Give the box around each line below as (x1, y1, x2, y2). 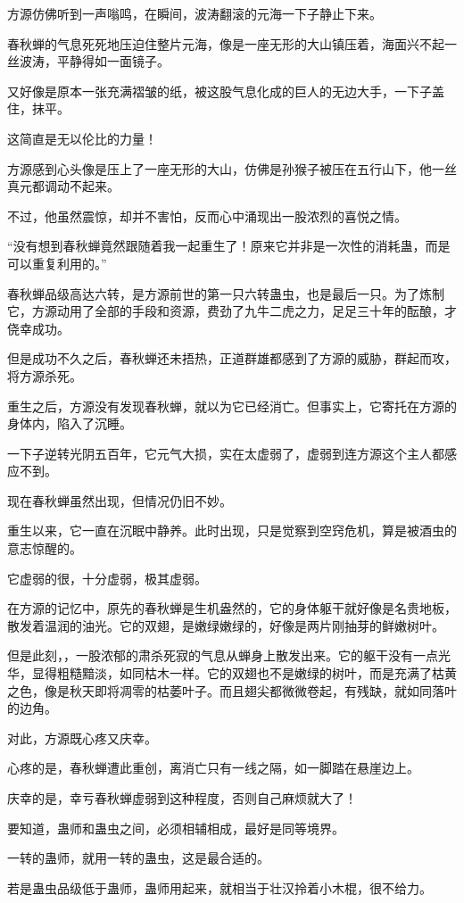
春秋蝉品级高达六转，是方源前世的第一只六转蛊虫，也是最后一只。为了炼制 (7, 284, 444, 302)
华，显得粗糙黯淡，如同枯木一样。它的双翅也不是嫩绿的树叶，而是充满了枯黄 (7, 664, 457, 683)
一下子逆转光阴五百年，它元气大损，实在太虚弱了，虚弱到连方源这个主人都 (7, 443, 444, 462)
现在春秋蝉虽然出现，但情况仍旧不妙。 (7, 491, 232, 509)
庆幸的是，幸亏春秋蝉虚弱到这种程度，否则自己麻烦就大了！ (7, 789, 357, 807)
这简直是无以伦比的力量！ (7, 128, 157, 147)
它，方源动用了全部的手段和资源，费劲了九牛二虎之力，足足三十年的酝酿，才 (7, 302, 457, 320)
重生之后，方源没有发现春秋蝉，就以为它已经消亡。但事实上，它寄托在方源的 (7, 396, 457, 415)
